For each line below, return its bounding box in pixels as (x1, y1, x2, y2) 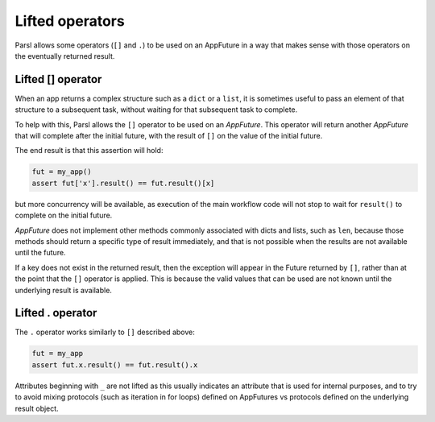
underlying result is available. (14, 285, 113, 295)
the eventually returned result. (14, 51, 115, 60)
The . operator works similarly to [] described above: (14, 327, 195, 337)
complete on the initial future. (14, 210, 113, 221)
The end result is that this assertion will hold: (14, 146, 164, 155)
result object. (14, 403, 60, 413)
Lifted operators (14, 12, 125, 30)
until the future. (14, 248, 66, 258)
